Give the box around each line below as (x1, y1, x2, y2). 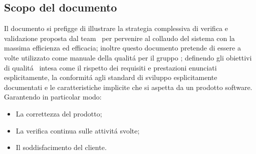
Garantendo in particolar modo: (4, 91, 102, 102)
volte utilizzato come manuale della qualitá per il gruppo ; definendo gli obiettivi (4, 52, 252, 62)
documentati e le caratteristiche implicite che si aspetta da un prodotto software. (4, 81, 252, 92)
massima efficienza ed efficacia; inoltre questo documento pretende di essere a (4, 42, 241, 53)
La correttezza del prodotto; (16, 108, 102, 118)
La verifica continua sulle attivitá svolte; (16, 125, 140, 135)
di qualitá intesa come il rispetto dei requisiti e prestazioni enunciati (4, 62, 217, 72)
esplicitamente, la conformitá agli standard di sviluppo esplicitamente (4, 72, 217, 82)
